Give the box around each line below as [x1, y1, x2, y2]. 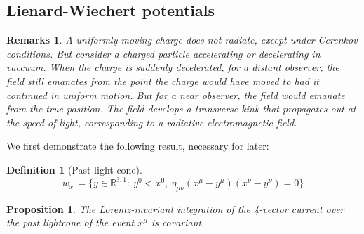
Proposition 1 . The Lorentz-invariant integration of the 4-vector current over [6, 201, 344, 216]
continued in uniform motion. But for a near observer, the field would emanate [6, 87, 345, 102]
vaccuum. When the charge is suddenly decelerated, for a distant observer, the [6, 60, 339, 74]
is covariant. [151, 215, 205, 230]
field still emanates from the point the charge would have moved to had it [6, 73, 319, 88]
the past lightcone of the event [6, 215, 135, 230]
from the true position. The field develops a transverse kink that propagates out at [6, 101, 356, 116]
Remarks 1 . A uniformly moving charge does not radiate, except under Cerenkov [6, 32, 358, 47]
